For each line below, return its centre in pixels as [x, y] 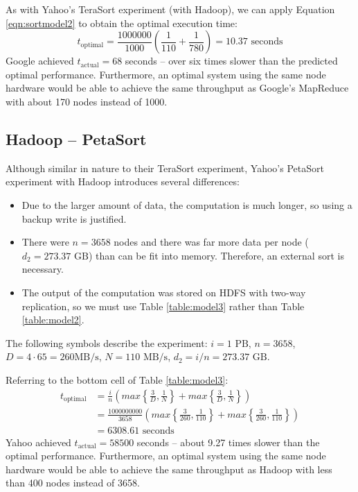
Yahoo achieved [38, 442]
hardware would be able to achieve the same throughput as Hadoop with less [169, 469]
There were [45, 242]
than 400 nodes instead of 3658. [73, 483]
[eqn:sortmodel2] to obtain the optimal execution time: [122, 23]
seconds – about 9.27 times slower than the [228, 442]
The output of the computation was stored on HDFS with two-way [164, 292]
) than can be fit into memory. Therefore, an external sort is [216, 255]
